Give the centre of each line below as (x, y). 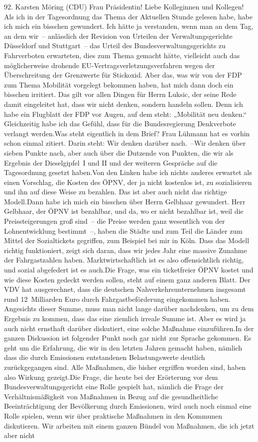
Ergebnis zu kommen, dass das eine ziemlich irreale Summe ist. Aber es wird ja (125, 318)
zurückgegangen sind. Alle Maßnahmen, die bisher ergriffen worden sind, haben (125, 367)
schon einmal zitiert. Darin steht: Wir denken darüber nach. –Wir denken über (125, 143)
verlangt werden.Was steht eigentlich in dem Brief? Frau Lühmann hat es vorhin (127, 133)
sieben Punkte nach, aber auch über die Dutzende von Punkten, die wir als (119, 152)
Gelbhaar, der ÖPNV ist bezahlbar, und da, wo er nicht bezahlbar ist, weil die (124, 211)
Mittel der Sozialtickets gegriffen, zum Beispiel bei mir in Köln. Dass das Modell (127, 240)
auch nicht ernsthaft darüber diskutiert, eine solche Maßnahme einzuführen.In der (129, 328)
